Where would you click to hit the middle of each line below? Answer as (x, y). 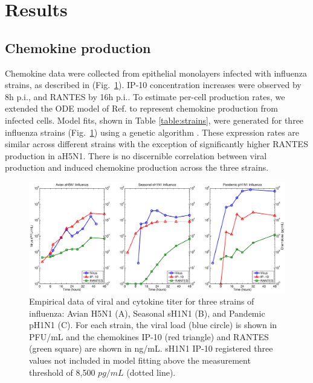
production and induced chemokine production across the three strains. (137, 167)
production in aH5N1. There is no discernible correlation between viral (136, 155)
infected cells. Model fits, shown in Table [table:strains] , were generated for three (154, 120)
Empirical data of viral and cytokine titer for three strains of (142, 301)
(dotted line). (151, 372)
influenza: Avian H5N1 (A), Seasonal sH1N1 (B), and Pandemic (147, 313)
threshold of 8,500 (62, 372)
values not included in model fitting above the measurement (140, 360)
